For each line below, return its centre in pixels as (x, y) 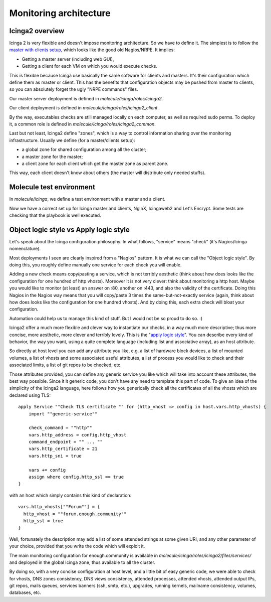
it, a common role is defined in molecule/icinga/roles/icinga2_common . (83, 124)
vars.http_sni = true (55, 456)
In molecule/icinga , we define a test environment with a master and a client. (87, 199)
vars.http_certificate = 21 (63, 449)
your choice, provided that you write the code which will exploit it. (77, 546)
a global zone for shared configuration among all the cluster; (84, 149)
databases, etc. (25, 592)
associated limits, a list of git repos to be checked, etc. (66, 365)
